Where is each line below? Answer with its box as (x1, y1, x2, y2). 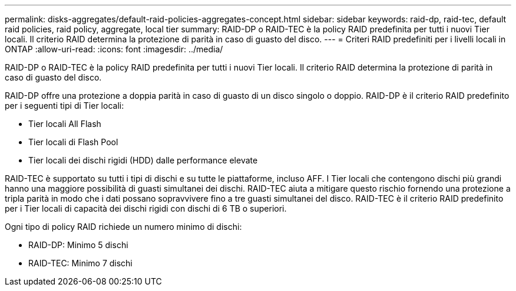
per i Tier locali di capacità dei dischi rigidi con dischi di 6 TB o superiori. (5, 203, 287, 213)
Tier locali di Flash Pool (28, 137, 118, 147)
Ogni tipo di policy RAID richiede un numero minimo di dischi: (5, 222, 242, 232)
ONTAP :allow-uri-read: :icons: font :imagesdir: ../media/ (5, 44, 223, 54)
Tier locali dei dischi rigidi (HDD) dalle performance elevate (28, 155, 258, 165)
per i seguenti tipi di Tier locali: (5, 101, 124, 111)
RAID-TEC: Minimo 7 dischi (28, 258, 133, 268)
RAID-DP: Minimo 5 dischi (28, 240, 128, 250)
